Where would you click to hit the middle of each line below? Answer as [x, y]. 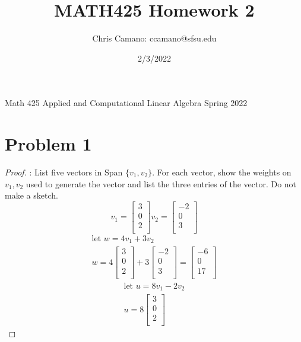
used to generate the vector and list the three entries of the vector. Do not [161, 183]
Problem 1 [48, 144]
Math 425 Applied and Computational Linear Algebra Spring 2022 [126, 103]
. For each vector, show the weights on [222, 172]
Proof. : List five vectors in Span [64, 172]
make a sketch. [31, 195]
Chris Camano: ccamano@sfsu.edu [154, 38]
